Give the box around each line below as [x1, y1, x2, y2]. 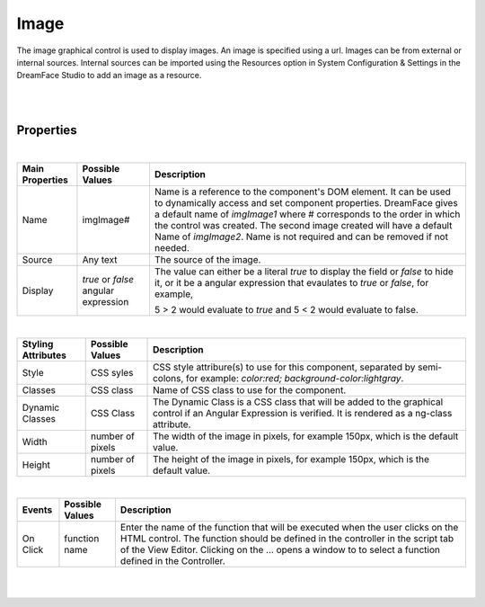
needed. [154, 242, 190, 254]
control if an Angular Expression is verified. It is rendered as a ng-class [153, 406, 453, 419]
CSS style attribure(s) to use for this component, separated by [153, 361, 416, 373]
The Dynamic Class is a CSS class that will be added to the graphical [153, 396, 444, 408]
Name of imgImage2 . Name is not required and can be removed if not [154, 230, 449, 243]
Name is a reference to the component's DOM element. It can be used [154, 185, 451, 198]
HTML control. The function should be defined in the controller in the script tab [119, 532, 454, 545]
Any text [82, 254, 118, 266]
